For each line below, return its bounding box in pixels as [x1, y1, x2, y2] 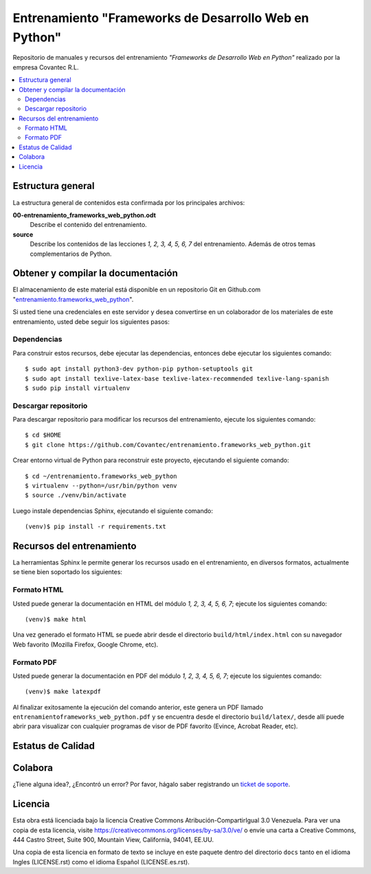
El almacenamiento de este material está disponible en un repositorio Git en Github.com [12, 285, 261, 294]
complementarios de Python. [30, 250, 112, 258]
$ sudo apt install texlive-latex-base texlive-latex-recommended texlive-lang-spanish [25, 375, 330, 382]
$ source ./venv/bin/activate [25, 492, 127, 499]
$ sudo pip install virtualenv [25, 384, 131, 392]
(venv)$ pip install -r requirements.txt [25, 523, 166, 531]
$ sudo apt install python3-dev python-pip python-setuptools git [25, 365, 254, 373]
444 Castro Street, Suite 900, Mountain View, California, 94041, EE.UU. [12, 835, 214, 844]
